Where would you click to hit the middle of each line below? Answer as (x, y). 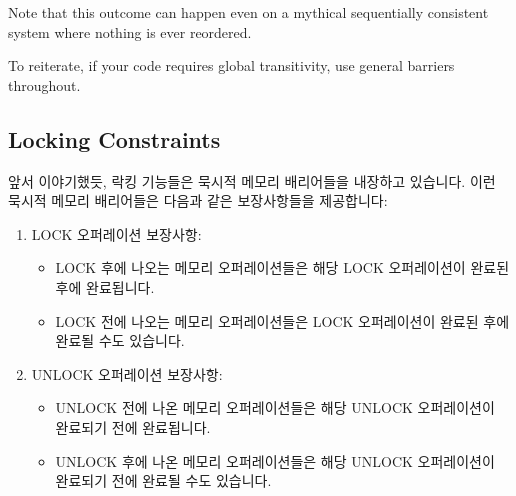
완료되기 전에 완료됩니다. (133, 426)
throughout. (44, 84)
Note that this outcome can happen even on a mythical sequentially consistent (248, 12)
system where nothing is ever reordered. (130, 31)
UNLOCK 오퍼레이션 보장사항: (127, 373)
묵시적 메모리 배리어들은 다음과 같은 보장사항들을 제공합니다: (198, 200)
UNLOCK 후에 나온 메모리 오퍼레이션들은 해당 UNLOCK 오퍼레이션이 (275, 460)
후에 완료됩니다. (105, 286)
